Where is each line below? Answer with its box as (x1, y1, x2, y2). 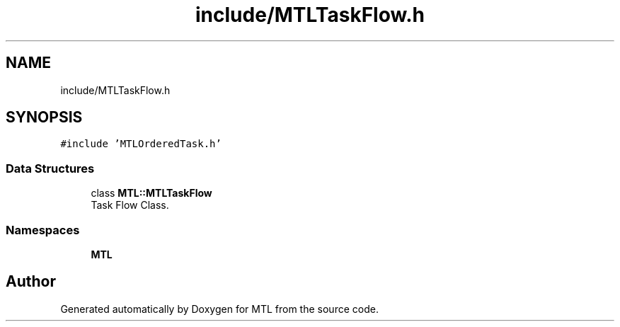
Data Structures (6, 161, 95, 176)
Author (6, 272, 56, 291)
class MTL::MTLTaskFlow (91, 187, 212, 200)
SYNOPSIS (6, 108, 83, 127)
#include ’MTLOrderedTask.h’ (60, 138, 222, 150)
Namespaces (6, 222, 80, 237)
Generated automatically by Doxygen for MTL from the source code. (60, 302, 379, 315)
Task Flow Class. (91, 199, 169, 212)
